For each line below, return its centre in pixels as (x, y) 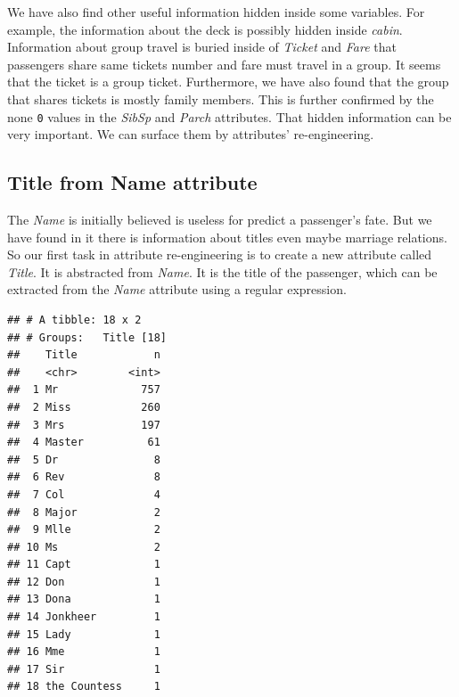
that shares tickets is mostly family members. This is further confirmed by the (221, 98)
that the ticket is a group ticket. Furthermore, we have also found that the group (228, 82)
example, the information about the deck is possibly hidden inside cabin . (205, 29)
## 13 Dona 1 (84, 599)
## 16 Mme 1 (84, 652)
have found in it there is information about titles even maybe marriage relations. (227, 237)
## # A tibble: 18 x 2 (74, 320)
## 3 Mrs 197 (84, 425)
